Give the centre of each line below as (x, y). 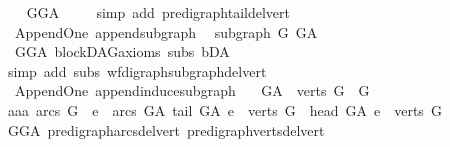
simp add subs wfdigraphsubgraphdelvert (137, 70)
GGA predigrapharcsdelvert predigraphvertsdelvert (166, 129)
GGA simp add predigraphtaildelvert (158, 12)
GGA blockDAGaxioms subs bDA (122, 51)
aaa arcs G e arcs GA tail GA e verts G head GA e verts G (224, 109)
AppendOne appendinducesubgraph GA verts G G (192, 90)
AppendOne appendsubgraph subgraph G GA (166, 31)
